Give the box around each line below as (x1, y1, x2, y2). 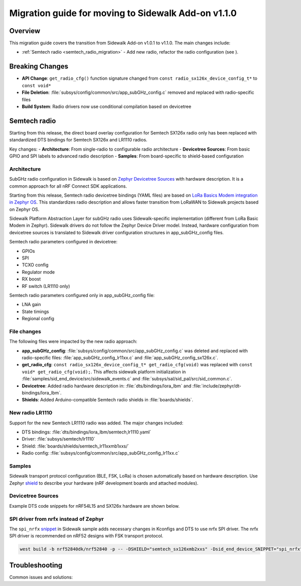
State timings (22, 309, 49, 315)
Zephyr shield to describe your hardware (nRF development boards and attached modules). (9, 480, 199, 486)
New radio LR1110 (9, 409, 53, 416)
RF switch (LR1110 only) (22, 283, 70, 289)
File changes (9, 328, 41, 335)
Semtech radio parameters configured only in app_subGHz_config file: (9, 292, 155, 298)
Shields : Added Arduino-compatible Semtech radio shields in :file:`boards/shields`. (22, 397, 193, 403)
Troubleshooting (9, 561, 63, 569)
